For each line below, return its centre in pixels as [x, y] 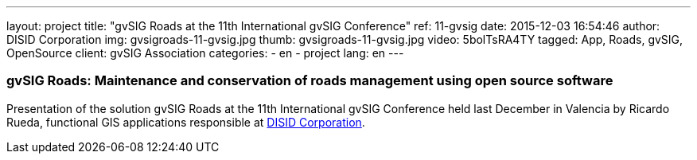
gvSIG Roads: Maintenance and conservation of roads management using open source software [310, 81]
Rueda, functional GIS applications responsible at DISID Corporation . [186, 122]
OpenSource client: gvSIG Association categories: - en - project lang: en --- [205, 53]
